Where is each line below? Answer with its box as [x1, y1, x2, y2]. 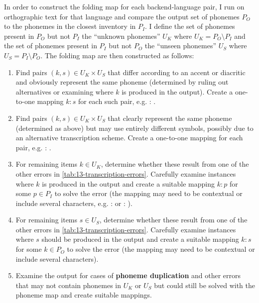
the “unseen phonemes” [144, 40, 217, 51]
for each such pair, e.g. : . [78, 96, 156, 106]
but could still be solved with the [154, 280, 255, 290]
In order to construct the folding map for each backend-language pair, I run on [4, 1, 245, 11]
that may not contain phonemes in [15, 280, 122, 290]
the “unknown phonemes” [82, 30, 160, 41]
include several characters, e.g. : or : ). [15, 198, 132, 208]
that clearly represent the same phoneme [108, 112, 232, 123]
